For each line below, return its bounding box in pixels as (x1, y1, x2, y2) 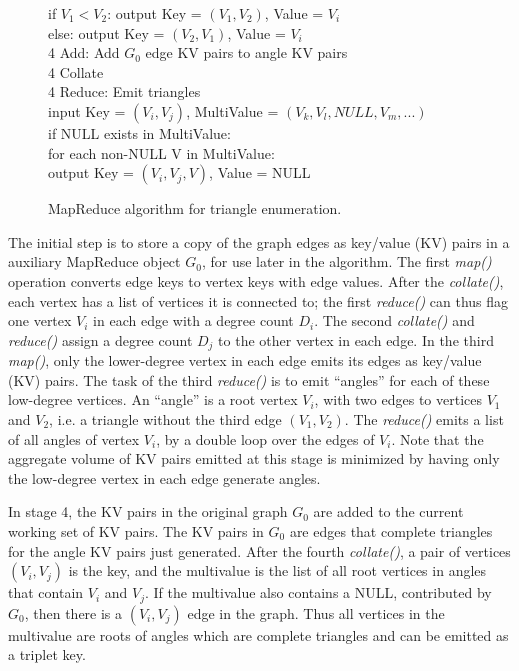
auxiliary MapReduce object (8, 251, 181, 272)
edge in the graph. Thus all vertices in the (187, 602, 445, 623)
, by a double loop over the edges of (156, 428, 375, 449)
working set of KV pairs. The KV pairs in (8, 520, 264, 541)
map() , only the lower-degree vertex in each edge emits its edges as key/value (8, 350, 482, 371)
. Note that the (391, 428, 484, 449)
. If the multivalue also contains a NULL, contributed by (144, 582, 492, 603)
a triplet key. (8, 644, 86, 665)
